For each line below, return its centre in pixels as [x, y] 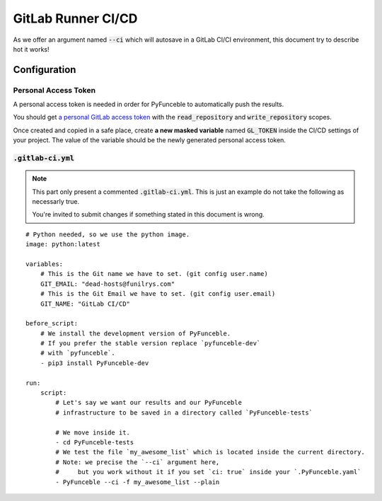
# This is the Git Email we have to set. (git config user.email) [158, 294]
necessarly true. [56, 201]
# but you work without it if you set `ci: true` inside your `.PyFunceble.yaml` [208, 472]
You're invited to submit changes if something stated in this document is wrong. [148, 214]
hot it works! [31, 49]
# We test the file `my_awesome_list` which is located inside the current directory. [210, 452]
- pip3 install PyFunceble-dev [94, 363]
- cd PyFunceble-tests [95, 442]
